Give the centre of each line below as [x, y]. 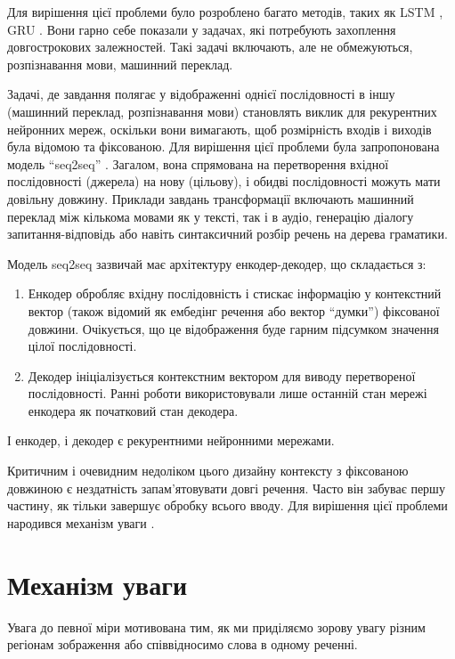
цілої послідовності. [82, 346]
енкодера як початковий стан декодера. [133, 410]
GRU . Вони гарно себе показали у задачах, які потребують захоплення [202, 29]
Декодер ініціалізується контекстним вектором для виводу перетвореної [222, 375]
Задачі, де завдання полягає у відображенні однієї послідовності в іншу [201, 94]
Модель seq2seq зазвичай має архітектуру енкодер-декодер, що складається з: [217, 263]
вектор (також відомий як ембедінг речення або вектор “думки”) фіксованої [234, 310]
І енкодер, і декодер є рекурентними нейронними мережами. [171, 440]
